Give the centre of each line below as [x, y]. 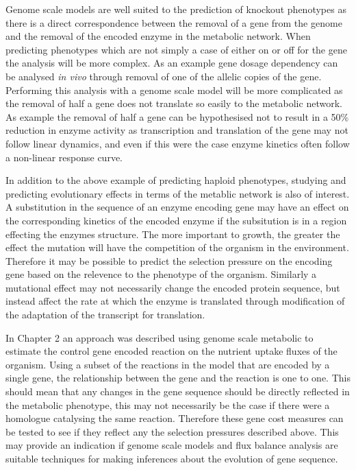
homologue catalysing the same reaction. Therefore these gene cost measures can [175, 418]
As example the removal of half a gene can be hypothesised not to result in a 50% [177, 116]
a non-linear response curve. [64, 157]
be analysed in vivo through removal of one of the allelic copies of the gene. [164, 76]
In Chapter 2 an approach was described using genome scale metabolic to [160, 337]
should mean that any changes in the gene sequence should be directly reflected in [178, 391]
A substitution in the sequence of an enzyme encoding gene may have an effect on [177, 207]
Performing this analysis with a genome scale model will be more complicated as [174, 90]
